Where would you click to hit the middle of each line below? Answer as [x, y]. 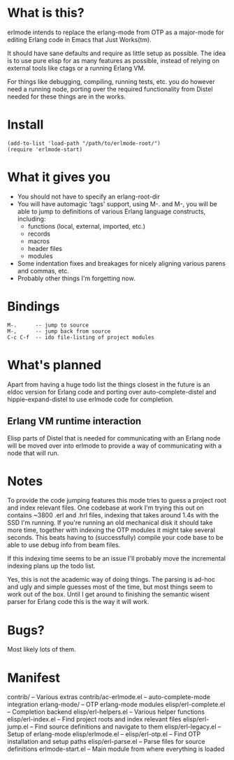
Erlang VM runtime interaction [74, 421]
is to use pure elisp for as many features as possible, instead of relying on [114, 60]
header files [45, 248]
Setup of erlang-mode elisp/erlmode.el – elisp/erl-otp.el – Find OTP [104, 734]
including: [31, 219]
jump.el [18, 727]
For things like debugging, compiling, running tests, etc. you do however [111, 81]
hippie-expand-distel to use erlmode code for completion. [91, 399]
